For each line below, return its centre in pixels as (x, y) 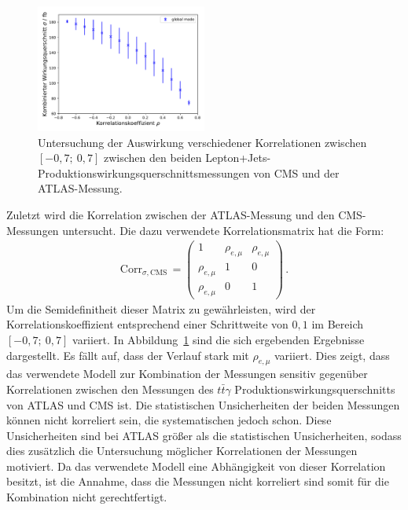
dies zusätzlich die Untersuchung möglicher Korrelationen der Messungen (182, 451)
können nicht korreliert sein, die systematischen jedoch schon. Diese (169, 420)
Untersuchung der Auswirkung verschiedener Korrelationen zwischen (202, 142)
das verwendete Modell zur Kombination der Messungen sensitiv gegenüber (187, 374)
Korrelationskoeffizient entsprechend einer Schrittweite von (147, 324)
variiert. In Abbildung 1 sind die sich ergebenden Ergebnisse (219, 339)
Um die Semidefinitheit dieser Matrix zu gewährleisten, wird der (161, 308)
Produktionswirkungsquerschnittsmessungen (144, 172)
